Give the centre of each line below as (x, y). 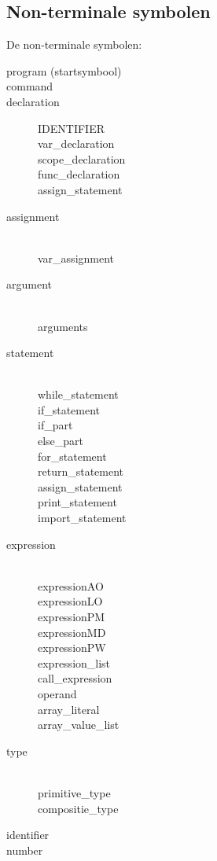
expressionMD (72, 632)
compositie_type (78, 808)
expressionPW (72, 648)
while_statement (78, 394)
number (25, 850)
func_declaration (79, 174)
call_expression (75, 678)
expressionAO (71, 585)
